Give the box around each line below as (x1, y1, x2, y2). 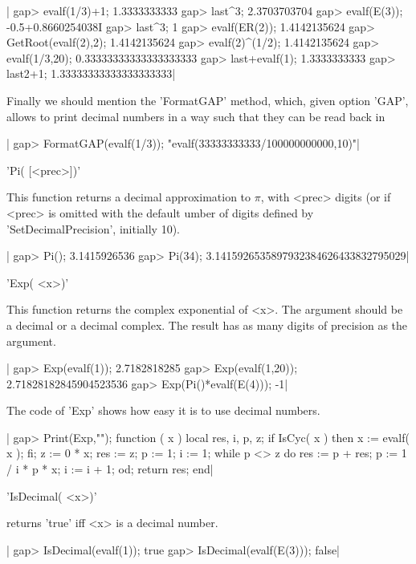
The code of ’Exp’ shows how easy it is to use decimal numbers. (6, 402, 320, 419)
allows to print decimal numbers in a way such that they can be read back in (6, 108, 385, 124)
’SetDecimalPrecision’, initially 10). (6, 220, 180, 237)
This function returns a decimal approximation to (6, 189, 251, 205)
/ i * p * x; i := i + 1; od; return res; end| (6, 461, 214, 477)
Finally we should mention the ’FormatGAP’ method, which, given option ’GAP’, (6, 91, 409, 108)
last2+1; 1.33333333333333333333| (6, 65, 176, 82)
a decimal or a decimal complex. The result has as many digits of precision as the (6, 316, 408, 333)
